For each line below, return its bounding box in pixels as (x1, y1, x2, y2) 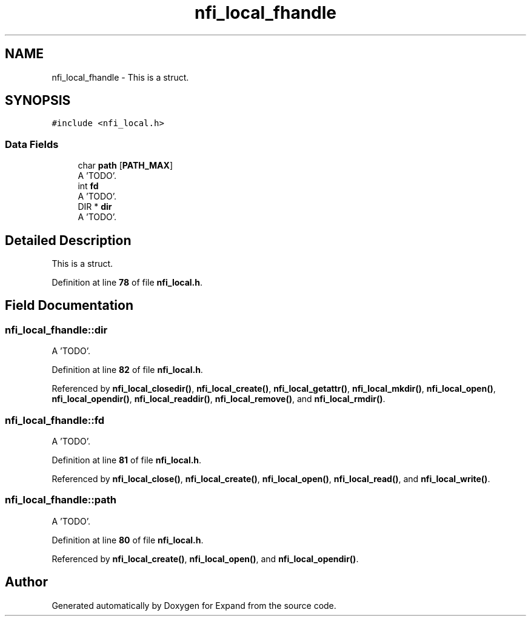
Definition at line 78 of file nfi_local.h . (52, 277, 203, 288)
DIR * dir (78, 201, 112, 212)
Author (5, 574, 48, 590)
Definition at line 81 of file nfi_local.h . (52, 455, 202, 465)
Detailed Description (5, 232, 132, 248)
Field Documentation (5, 298, 133, 314)
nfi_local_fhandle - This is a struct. (52, 72, 189, 82)
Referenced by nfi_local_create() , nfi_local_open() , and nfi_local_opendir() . (52, 553, 359, 564)
